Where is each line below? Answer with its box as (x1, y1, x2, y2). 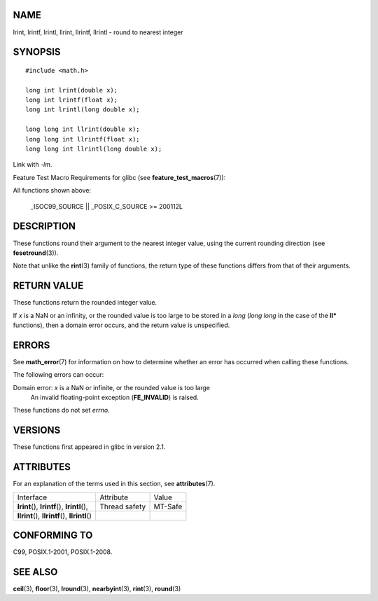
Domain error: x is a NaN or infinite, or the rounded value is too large (13, 383, 210, 392)
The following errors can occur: (13, 371, 104, 379)
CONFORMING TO (13, 530, 93, 541)
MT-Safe (153, 502, 183, 511)
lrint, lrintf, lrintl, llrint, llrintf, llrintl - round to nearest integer (13, 28, 183, 36)
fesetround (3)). (13, 249, 59, 257)
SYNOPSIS (13, 46, 61, 58)
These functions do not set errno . (13, 406, 110, 415)
